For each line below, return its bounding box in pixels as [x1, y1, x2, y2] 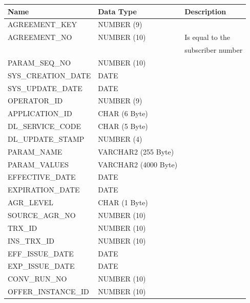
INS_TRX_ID [8, 235, 54, 246]
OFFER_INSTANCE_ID [8, 286, 89, 297]
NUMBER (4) [98, 133, 142, 144]
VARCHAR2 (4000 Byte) [98, 159, 178, 169]
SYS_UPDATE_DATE [8, 82, 82, 93]
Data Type [98, 6, 137, 16]
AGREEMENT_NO [8, 32, 72, 42]
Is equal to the [184, 32, 230, 42]
